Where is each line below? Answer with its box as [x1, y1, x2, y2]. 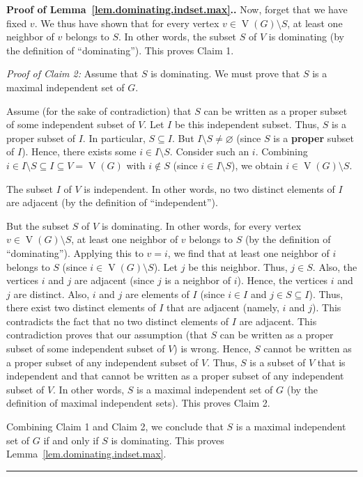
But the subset [6, 218, 70, 233]
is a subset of [249, 354, 306, 369]
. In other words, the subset [118, 29, 237, 44]
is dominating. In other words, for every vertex [101, 218, 302, 233]
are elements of [125, 286, 190, 301]
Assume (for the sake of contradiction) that [6, 103, 192, 118]
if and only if [43, 432, 99, 447]
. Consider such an [169, 144, 249, 159]
